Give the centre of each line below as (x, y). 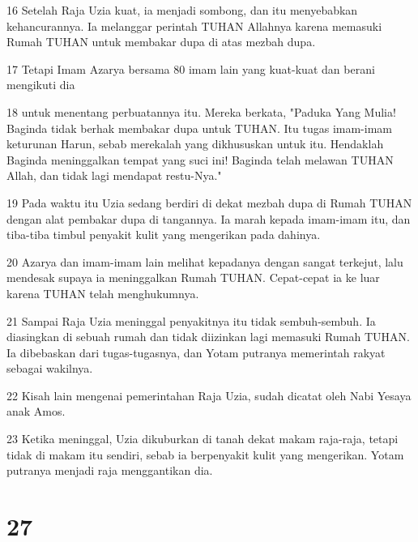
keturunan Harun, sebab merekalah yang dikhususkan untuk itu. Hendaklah (195, 144)
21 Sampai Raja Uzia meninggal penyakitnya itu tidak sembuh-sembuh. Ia (191, 320)
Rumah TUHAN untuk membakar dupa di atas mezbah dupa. (161, 42)
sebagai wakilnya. (50, 368)
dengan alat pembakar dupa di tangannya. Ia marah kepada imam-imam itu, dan (209, 218)
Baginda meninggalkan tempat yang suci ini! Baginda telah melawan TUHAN (200, 159)
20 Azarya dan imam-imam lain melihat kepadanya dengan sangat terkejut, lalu (205, 261)
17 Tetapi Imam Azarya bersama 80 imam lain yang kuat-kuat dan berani (191, 68)
